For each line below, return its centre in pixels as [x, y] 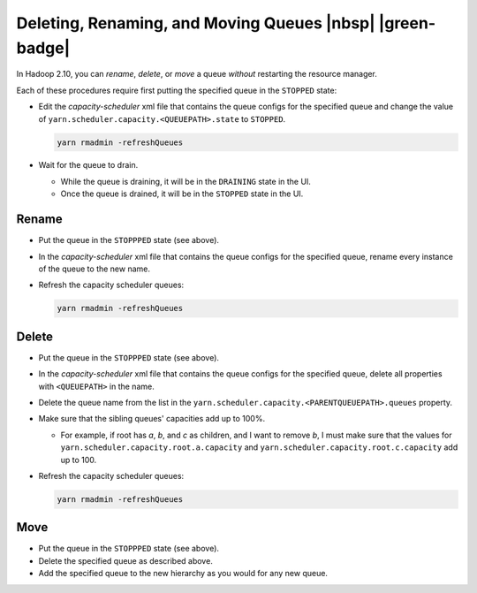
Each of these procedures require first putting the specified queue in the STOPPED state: [177, 90]
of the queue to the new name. [94, 269]
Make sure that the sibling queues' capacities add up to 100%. [151, 419]
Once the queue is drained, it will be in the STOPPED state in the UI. [182, 194]
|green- [407, 23]
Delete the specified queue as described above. [126, 560]
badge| [43, 48]
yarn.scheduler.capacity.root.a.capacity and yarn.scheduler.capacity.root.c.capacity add [259, 447]
